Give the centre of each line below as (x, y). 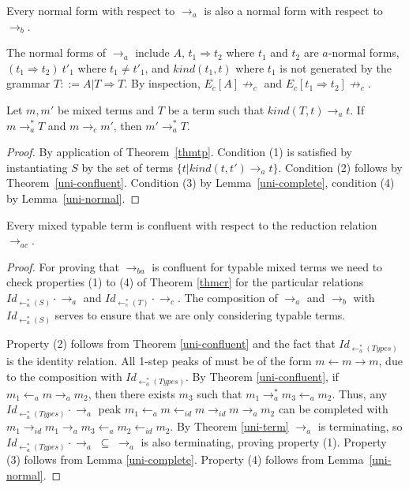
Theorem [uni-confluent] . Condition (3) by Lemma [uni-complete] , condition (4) (201, 183)
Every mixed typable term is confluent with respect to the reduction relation (192, 224)
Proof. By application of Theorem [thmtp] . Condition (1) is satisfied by (179, 152)
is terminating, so (360, 426)
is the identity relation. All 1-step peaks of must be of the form (159, 361)
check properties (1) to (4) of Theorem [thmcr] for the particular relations (185, 282)
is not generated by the (336, 67)
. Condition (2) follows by (340, 167)
